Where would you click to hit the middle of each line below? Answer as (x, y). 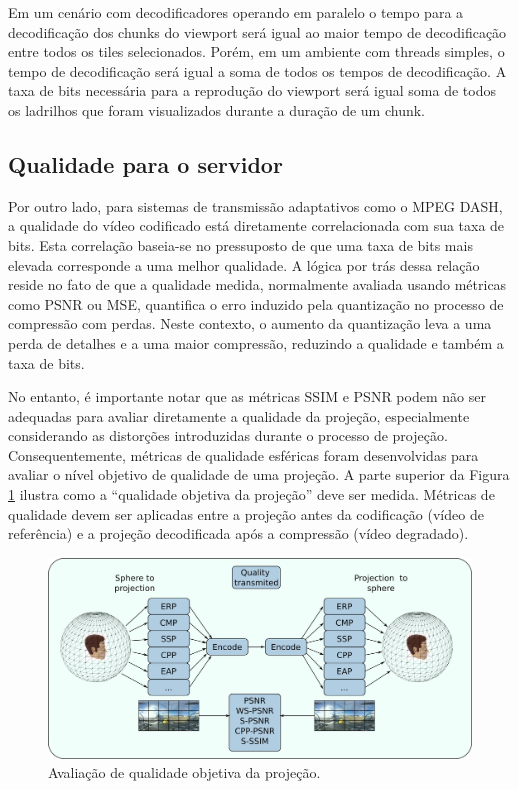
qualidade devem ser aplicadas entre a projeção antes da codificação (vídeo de (246, 513)
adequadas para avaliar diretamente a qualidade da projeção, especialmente (239, 415)
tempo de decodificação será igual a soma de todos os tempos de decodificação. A (257, 70)
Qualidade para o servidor (145, 163)
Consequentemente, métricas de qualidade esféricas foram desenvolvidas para (243, 454)
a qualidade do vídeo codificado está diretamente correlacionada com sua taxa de (256, 225)
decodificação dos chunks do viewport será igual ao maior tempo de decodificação (257, 31)
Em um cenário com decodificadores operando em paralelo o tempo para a (236, 12)
